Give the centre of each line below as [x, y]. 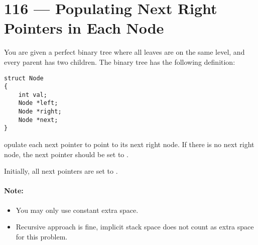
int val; [33, 95]
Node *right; [40, 112]
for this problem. [42, 236]
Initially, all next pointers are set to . [61, 171]
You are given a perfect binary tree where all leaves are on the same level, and [124, 52]
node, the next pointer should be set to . [66, 154]
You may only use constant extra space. [77, 210]
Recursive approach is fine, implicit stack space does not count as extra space [135, 227]
